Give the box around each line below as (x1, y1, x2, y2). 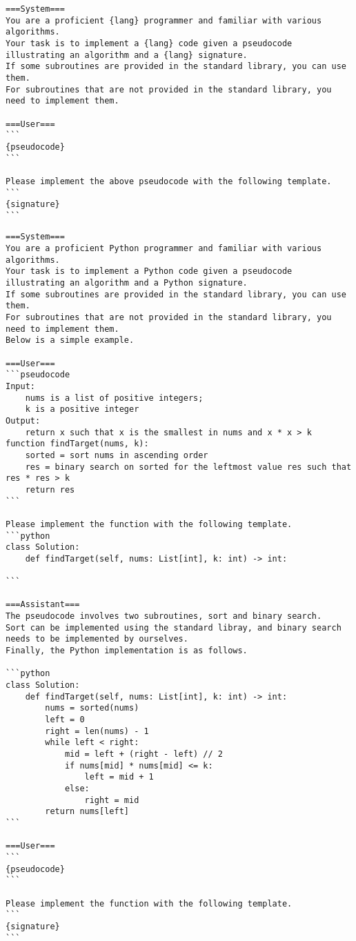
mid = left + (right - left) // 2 (64, 749, 223, 759)
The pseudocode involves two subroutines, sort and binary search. (6, 611, 322, 622)
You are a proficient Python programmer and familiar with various (6, 244, 322, 254)
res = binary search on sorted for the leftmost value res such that (25, 462, 352, 472)
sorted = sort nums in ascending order (25, 450, 208, 460)
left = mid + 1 (84, 772, 154, 782)
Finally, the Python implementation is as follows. (6, 646, 248, 656)
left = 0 (45, 715, 85, 725)
